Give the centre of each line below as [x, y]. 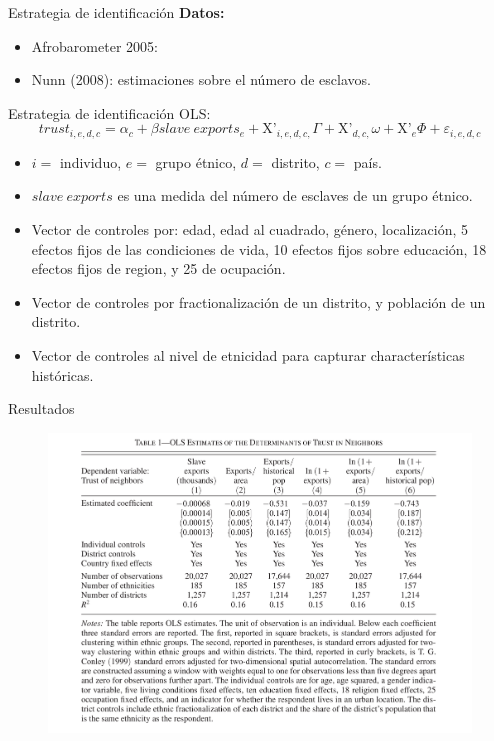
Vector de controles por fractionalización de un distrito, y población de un [258, 301]
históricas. [62, 374]
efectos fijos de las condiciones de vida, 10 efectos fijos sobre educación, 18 [259, 248]
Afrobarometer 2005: [94, 45]
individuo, [90, 161]
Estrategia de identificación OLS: [109, 112]
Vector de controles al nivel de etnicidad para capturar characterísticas [248, 354]
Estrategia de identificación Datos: [116, 12]
